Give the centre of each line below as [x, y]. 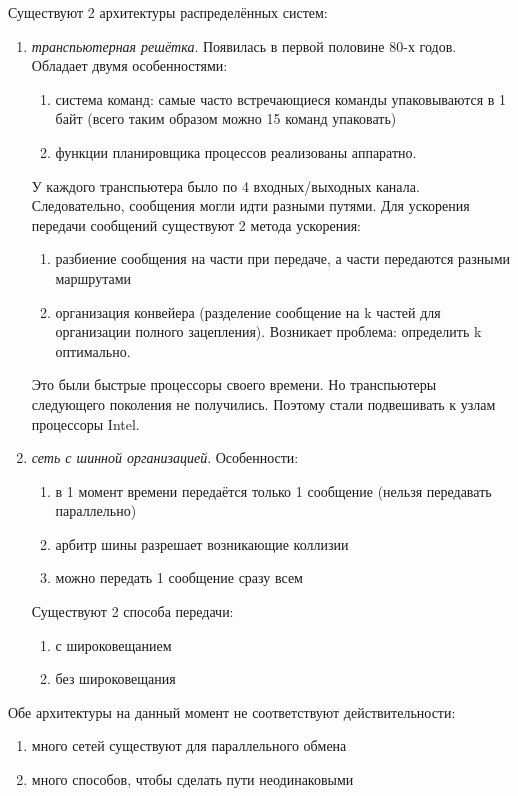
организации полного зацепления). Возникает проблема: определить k [268, 331]
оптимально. [93, 350]
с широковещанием [113, 644]
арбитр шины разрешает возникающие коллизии [202, 543]
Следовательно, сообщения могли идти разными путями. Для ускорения [250, 205]
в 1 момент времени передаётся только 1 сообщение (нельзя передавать [273, 490]
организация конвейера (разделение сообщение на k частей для [248, 311]
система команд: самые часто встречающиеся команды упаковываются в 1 [281, 98]
